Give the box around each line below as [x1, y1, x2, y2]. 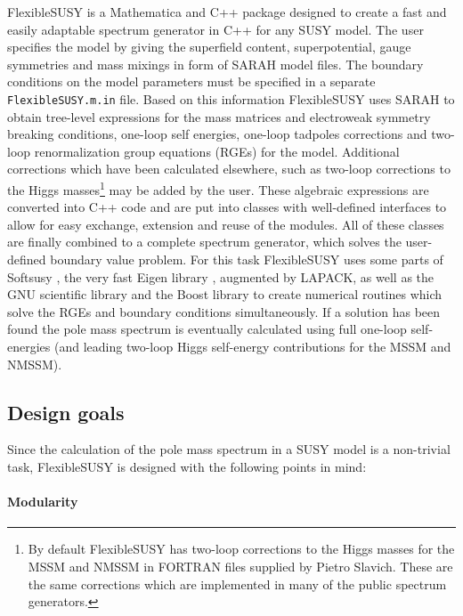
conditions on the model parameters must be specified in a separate [7, 72, 376, 91]
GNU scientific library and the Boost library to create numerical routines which [7, 285, 443, 304]
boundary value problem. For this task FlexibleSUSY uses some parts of [50, 250, 443, 269]
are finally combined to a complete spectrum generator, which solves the [7, 232, 402, 251]
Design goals [7, 398, 125, 426]
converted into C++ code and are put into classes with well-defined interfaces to [7, 198, 447, 216]
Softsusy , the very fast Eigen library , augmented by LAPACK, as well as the [7, 267, 435, 286]
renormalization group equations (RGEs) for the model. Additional [34, 142, 400, 160]
